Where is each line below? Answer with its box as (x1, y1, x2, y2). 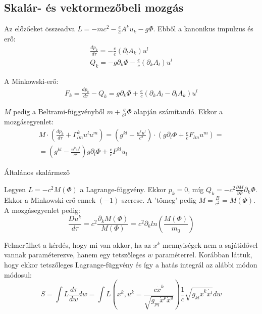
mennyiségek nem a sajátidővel (163, 239, 258, 250)
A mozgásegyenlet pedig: (4, 204, 80, 215)
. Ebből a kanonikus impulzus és (153, 23, 253, 34)
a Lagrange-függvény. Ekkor (80, 184, 167, 194)
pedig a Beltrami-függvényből (13, 106, 104, 117)
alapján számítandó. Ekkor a (134, 106, 223, 117)
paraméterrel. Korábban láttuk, (155, 249, 252, 260)
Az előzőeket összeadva (4, 23, 75, 34)
